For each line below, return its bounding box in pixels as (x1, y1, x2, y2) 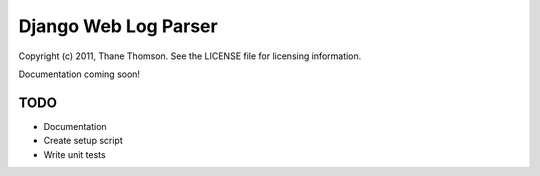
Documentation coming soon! (18, 68, 140, 80)
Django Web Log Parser (18, 15, 219, 37)
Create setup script (43, 135, 124, 147)
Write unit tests (43, 148, 106, 160)
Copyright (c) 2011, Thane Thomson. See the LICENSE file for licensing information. (18, 50, 362, 62)
